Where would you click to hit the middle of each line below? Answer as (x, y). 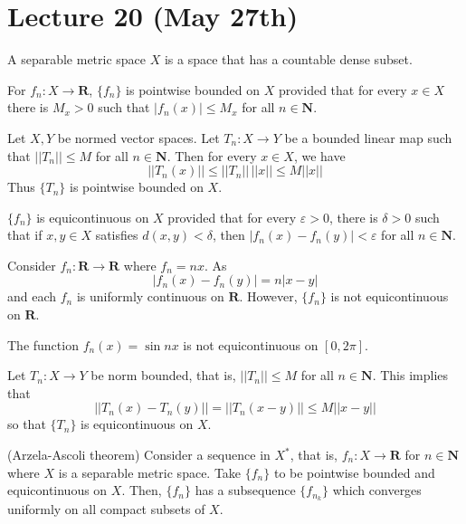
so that (27, 424)
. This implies (410, 375)
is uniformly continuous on (150, 296)
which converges (377, 490)
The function (43, 344)
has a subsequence (245, 490)
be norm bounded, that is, (163, 375)
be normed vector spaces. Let (138, 137)
